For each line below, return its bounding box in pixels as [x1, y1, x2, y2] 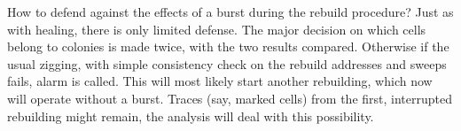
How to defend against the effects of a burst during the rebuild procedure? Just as [7, 3, 454, 20]
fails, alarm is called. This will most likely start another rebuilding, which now [7, 72, 433, 90]
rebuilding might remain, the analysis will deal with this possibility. [7, 106, 374, 125]
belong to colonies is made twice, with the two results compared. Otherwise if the [7, 37, 449, 56]
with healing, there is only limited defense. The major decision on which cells [7, 19, 426, 38]
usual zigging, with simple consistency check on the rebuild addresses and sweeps [7, 54, 447, 73]
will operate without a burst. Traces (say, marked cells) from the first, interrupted [7, 89, 452, 107]
